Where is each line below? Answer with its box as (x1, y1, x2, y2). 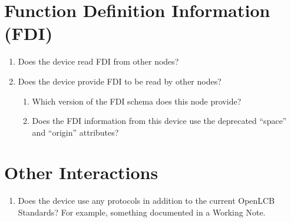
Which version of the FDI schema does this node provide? (32, 95, 242, 107)
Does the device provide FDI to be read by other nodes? (18, 75, 221, 87)
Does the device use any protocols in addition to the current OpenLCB (18, 194, 275, 207)
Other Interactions (4, 160, 158, 184)
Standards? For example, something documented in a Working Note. (18, 206, 266, 218)
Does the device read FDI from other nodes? (18, 55, 179, 68)
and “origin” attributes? (32, 126, 119, 138)
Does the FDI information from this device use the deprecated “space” (32, 115, 287, 127)
